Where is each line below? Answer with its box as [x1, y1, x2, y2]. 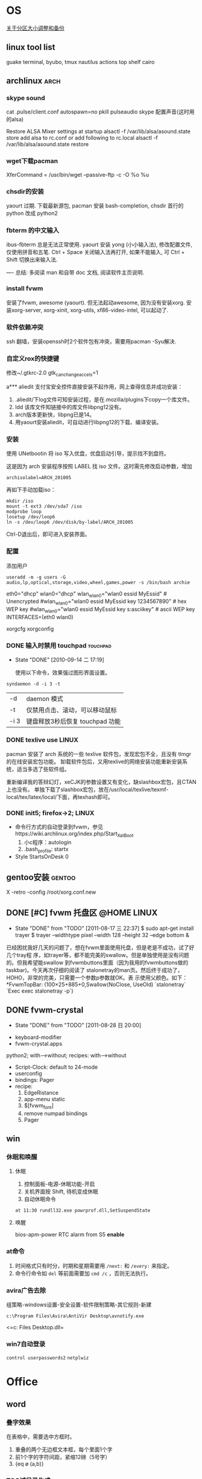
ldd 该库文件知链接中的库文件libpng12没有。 [14, 404, 125, 411]
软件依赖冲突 [6, 323, 44, 331]
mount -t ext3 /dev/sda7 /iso [6, 503, 83, 510]
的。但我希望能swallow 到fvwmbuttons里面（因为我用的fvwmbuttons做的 [6, 959, 189, 966]
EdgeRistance [24, 1089, 59, 1096]
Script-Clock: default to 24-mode [14, 1063, 98, 1070]
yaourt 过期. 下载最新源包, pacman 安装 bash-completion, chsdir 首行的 [6, 202, 184, 209]
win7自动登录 [6, 1340, 46, 1348]
